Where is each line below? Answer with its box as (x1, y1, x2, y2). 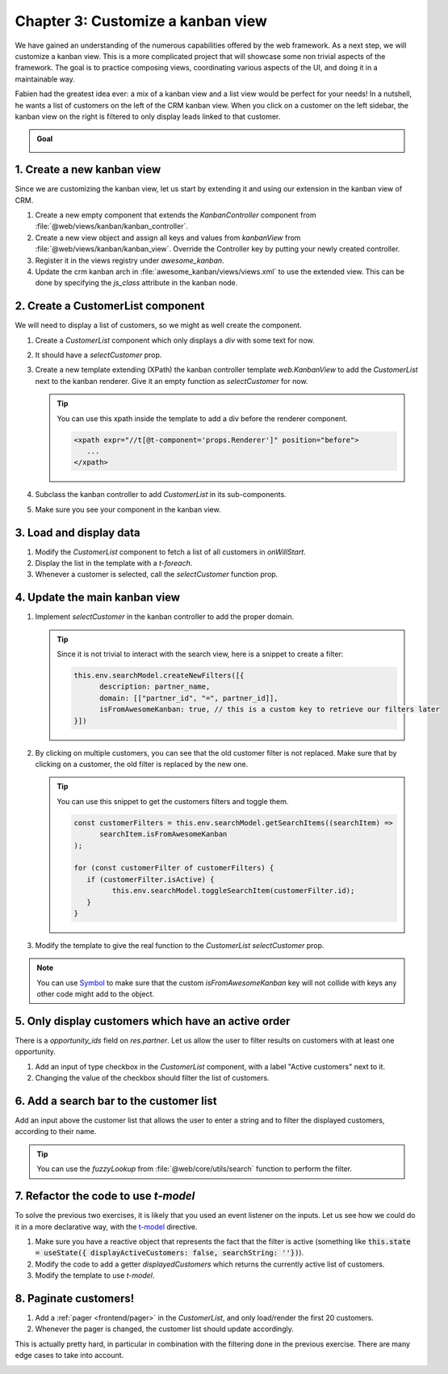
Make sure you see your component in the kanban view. (35, 504, 221, 514)
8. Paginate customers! (15, 1292, 135, 1305)
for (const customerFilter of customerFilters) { (73, 863, 274, 873)
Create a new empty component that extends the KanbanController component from (35, 210, 316, 220)
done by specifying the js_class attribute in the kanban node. (35, 278, 238, 288)
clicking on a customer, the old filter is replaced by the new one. (35, 760, 249, 769)
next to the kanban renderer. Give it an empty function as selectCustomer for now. (35, 376, 308, 386)
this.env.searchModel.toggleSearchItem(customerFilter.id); (111, 886, 355, 896)
